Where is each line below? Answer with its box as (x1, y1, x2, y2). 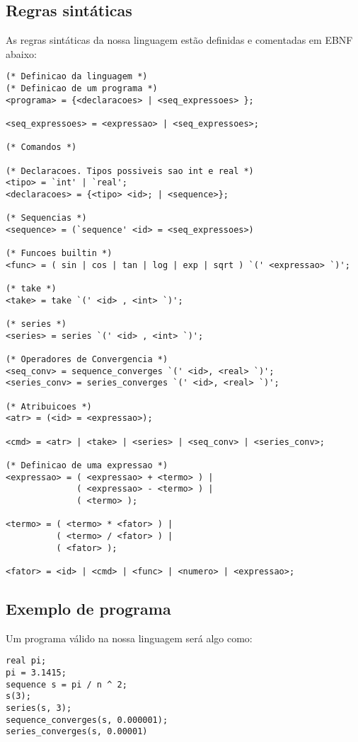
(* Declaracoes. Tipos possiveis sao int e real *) (6, 166, 254, 176)
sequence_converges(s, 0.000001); (6, 714, 168, 725)
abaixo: (6, 46, 37, 61)
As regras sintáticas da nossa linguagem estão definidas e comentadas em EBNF (6, 33, 353, 47)
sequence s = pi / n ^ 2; (6, 679, 127, 690)
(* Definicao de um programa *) (6, 83, 158, 94)
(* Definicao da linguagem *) (6, 71, 148, 82)
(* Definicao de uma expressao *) (6, 460, 168, 471)
